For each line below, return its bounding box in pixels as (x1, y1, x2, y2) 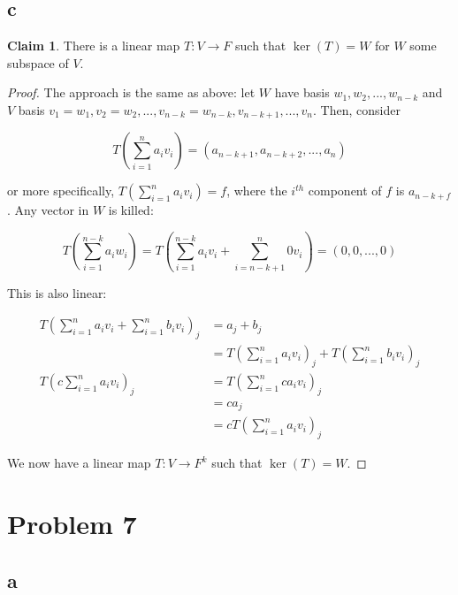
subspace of (7, 53, 69, 72)
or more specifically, (7, 181, 115, 200)
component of (308, 181, 382, 200)
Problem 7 (7, 505, 137, 541)
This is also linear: (7, 283, 107, 301)
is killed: (108, 201, 154, 219)
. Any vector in (7, 201, 89, 219)
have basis (274, 83, 330, 102)
